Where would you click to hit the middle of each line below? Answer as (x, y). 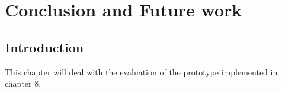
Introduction (44, 47)
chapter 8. (23, 83)
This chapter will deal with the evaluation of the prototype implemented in (141, 72)
